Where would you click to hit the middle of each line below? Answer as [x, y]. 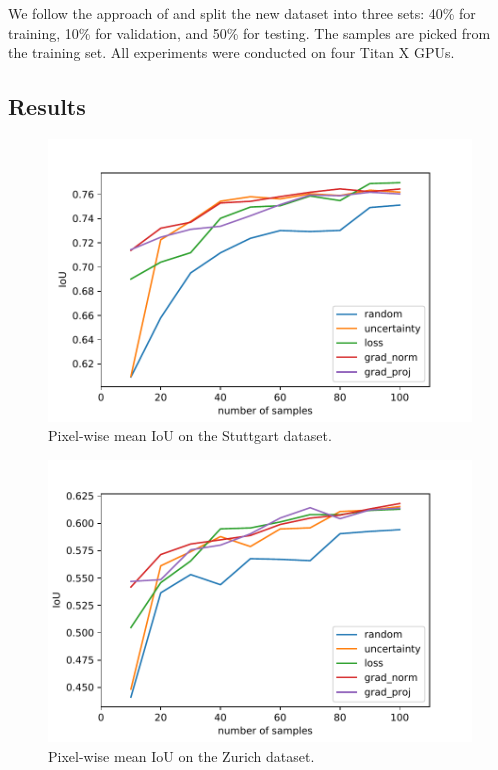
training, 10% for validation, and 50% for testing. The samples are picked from [249, 32]
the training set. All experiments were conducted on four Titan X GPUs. [231, 52]
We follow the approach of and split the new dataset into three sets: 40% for [242, 13]
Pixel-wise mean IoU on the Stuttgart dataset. [190, 435]
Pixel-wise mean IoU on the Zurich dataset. [181, 756]
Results [47, 106]
